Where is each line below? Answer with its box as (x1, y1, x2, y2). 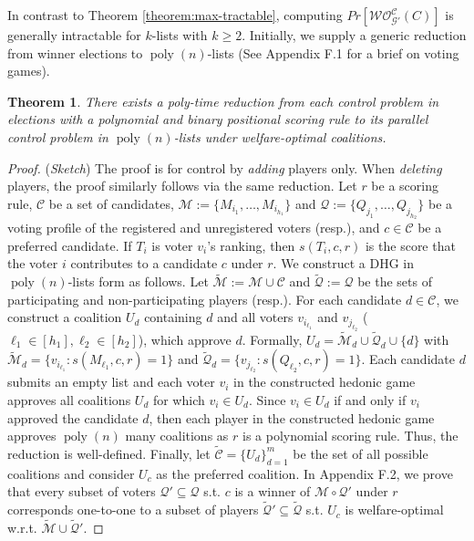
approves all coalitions (7, 390, 131, 409)
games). (7, 61, 50, 80)
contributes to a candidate (70, 254, 218, 273)
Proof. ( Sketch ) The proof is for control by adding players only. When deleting (7, 158, 442, 177)
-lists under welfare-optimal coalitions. (173, 127, 386, 146)
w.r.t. (7, 517, 37, 536)
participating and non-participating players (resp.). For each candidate (7, 289, 402, 308)
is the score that (365, 235, 456, 255)
